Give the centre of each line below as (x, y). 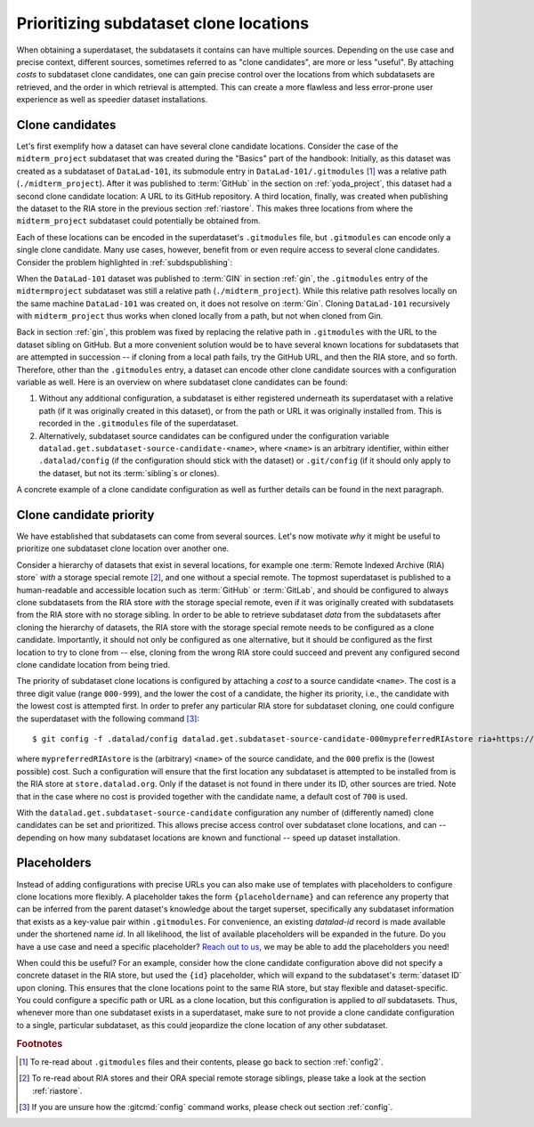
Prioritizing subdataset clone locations (163, 23)
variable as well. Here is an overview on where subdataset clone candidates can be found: (182, 382)
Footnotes (40, 1043)
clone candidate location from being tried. (93, 664)
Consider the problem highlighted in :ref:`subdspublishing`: (125, 262)
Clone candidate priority (85, 515)
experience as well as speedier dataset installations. (112, 100)
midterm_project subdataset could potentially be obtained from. (138, 221)
